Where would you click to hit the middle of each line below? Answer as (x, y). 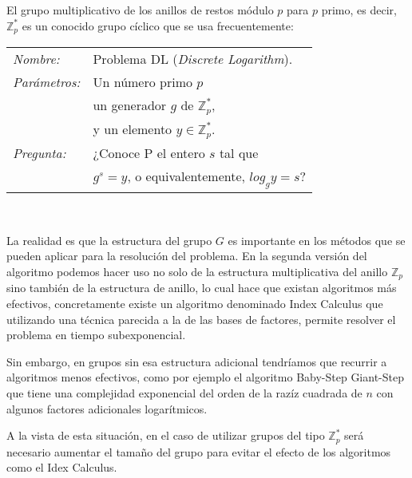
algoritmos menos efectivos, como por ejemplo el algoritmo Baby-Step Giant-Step (205, 377)
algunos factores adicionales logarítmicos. (107, 408)
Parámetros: (47, 82)
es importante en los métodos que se (317, 240)
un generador (130, 105)
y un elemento (133, 128)
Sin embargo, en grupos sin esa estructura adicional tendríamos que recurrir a (197, 361)
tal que (239, 152)
